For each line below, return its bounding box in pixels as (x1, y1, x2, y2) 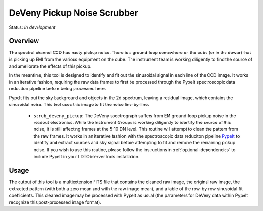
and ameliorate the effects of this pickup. (9, 63, 92, 69)
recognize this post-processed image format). (9, 199, 102, 205)
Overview (9, 37, 39, 45)
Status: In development (9, 24, 56, 30)
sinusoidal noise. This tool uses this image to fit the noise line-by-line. (9, 102, 149, 107)
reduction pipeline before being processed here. (9, 86, 106, 92)
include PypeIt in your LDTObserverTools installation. (33, 153, 140, 159)
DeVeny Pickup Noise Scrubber (9, 7, 138, 18)
